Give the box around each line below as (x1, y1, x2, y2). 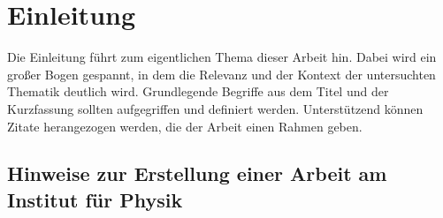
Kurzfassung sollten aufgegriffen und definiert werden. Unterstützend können (7, 99, 424, 117)
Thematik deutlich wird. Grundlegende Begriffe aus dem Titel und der (7, 82, 389, 101)
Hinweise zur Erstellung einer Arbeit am (7, 160, 387, 187)
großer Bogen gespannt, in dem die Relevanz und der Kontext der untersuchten (7, 64, 436, 83)
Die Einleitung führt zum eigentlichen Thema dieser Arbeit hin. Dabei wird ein (7, 48, 437, 66)
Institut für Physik (7, 185, 183, 213)
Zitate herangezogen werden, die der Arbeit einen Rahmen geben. (7, 117, 363, 135)
